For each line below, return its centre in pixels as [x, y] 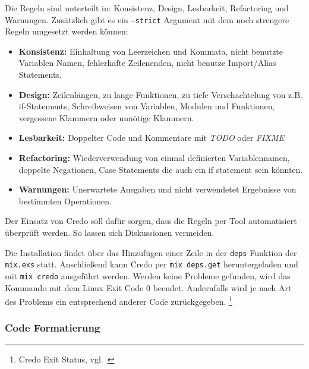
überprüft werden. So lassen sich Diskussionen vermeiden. [110, 232]
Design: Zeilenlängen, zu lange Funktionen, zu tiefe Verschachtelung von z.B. [160, 94]
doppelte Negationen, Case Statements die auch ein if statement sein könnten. [161, 169]
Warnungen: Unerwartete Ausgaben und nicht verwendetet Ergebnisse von [157, 189]
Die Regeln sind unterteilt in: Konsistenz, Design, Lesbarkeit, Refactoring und [147, 8]
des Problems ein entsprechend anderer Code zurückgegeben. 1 [119, 300]
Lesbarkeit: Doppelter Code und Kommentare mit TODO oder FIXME [151, 138]
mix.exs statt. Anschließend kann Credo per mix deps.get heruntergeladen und [152, 264]
